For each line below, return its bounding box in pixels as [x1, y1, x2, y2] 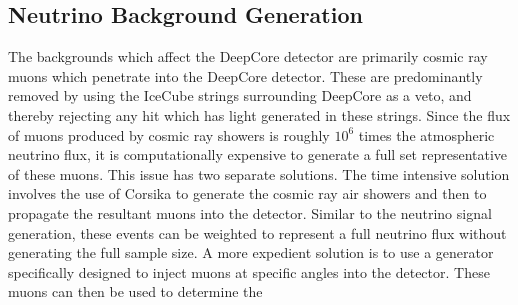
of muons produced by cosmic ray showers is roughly [8, 124, 330, 145]
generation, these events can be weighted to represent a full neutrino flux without [8, 222, 507, 243]
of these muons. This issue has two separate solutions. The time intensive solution [8, 163, 510, 184]
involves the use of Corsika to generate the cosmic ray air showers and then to [8, 183, 487, 204]
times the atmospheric [358, 124, 495, 145]
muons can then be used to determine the [8, 281, 263, 302]
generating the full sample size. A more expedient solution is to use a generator [8, 242, 494, 263]
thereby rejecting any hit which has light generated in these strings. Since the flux [8, 104, 511, 125]
